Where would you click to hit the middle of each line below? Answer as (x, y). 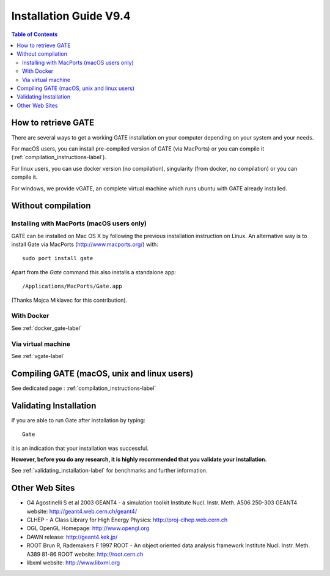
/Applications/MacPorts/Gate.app (72, 286)
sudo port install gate (58, 258)
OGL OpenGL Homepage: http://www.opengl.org (88, 528)
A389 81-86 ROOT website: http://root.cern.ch (85, 554)
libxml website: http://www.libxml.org (73, 563)
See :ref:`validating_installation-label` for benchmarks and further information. (109, 471)
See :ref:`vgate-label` (38, 356)
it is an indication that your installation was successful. (80, 448)
